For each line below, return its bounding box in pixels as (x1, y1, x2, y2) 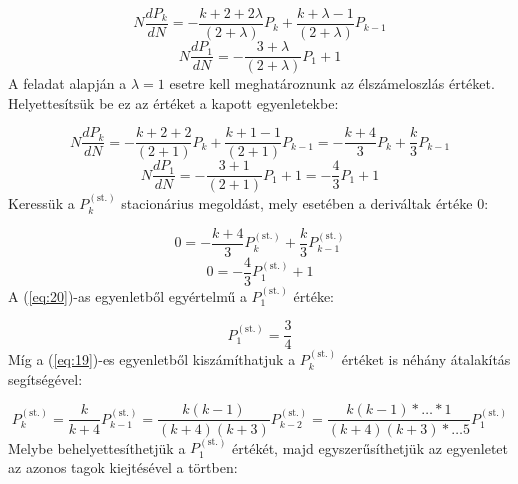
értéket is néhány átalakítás (341, 349, 511, 370)
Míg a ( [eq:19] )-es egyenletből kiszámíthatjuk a (8, 349, 296, 370)
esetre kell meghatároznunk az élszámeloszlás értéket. (169, 73, 495, 94)
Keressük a (8, 193, 75, 214)
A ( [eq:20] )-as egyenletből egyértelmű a (8, 285, 247, 306)
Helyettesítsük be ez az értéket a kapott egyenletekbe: (8, 92, 339, 113)
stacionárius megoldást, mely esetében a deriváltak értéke (121, 193, 473, 214)
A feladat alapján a (8, 73, 127, 94)
